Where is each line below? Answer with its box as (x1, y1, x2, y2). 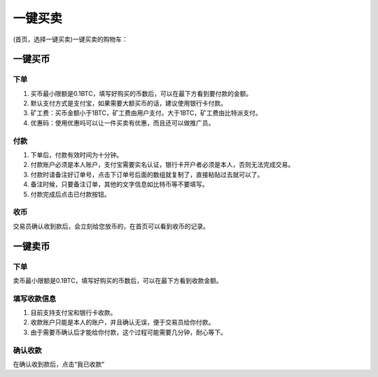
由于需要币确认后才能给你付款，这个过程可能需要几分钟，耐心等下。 (30, 328, 227, 336)
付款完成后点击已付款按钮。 (30, 190, 111, 198)
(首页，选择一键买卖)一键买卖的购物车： (13, 35, 129, 43)
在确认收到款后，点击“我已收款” (13, 359, 105, 368)
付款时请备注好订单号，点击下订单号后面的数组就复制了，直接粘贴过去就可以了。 (30, 170, 264, 179)
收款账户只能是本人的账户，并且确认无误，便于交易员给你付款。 (30, 318, 215, 327)
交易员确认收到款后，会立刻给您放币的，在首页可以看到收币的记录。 (13, 221, 209, 231)
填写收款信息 (13, 294, 57, 303)
